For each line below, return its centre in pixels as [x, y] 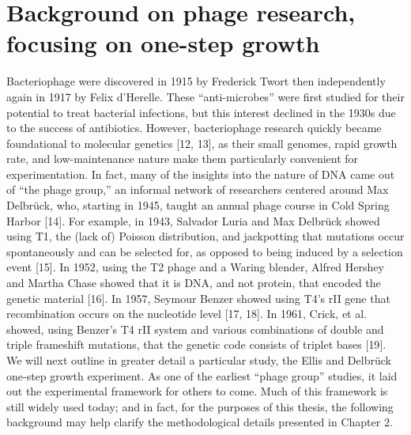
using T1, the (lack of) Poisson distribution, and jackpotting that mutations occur [205, 236]
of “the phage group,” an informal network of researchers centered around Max [198, 189]
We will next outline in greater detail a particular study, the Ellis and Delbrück [199, 360]
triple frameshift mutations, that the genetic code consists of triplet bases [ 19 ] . [196, 344]
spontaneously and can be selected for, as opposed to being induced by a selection [205, 251]
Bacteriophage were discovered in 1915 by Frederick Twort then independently [196, 81]
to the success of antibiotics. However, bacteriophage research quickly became [194, 128]
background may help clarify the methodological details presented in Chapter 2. [200, 422]
